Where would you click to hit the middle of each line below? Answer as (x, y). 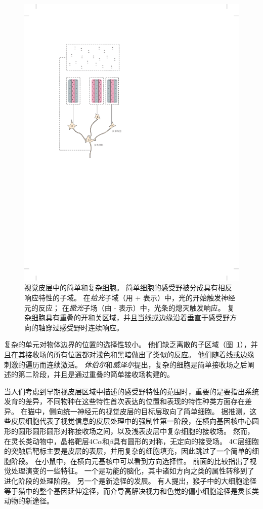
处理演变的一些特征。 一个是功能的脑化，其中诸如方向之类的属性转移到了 (133, 471)
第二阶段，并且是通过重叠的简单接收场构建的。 (96, 374)
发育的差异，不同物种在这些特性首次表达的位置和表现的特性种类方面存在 (124, 401)
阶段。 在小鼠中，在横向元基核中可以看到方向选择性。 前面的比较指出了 (130, 461)
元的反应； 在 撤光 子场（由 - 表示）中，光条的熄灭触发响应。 (125, 307)
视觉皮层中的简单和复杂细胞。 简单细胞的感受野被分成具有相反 (128, 287)
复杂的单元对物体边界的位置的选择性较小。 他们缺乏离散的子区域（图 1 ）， (127, 344)
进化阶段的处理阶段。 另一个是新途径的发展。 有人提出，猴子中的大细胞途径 (130, 481)
